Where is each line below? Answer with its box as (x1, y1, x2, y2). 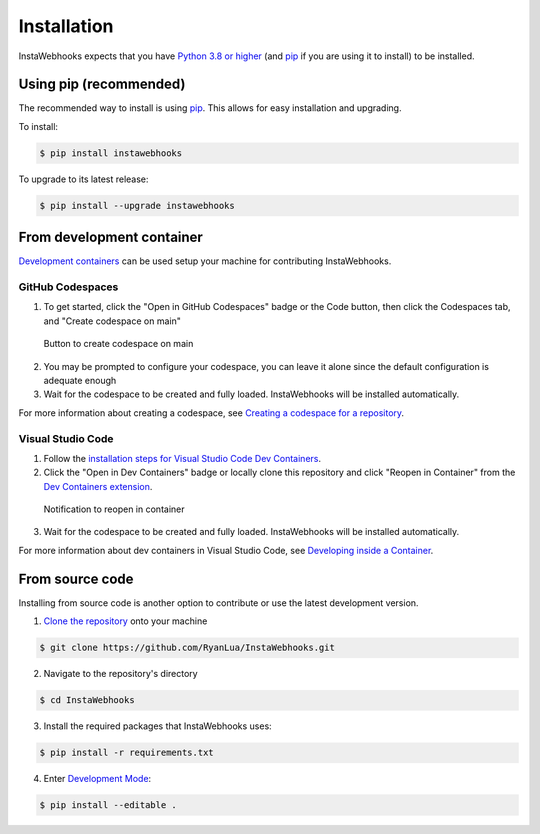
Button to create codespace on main (43, 338, 194, 350)
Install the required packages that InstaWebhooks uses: (43, 720, 272, 732)
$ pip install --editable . (39, 800, 177, 811)
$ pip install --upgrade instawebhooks (39, 200, 235, 211)
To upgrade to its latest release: (18, 173, 149, 185)
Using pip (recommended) (18, 76, 186, 93)
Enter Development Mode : (43, 773, 152, 785)
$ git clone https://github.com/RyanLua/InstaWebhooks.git (39, 642, 335, 654)
